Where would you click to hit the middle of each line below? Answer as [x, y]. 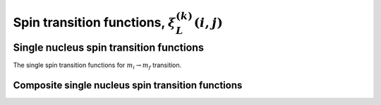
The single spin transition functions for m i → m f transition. [97, 66]
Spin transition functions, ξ [95, 22]
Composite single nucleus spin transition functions [128, 85]
